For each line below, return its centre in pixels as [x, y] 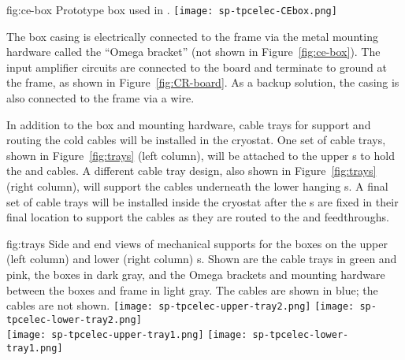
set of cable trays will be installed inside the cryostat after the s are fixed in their [202, 201]
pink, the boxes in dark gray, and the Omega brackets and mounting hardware [196, 274]
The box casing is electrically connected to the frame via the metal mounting [192, 36]
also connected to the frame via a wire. [100, 98]
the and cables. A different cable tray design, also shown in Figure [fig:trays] [191, 171]
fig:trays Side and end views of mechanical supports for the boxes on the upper [197, 243]
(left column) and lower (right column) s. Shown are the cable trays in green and [202, 259]
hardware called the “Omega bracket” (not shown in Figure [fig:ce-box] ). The [193, 52]
